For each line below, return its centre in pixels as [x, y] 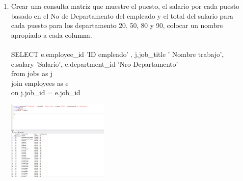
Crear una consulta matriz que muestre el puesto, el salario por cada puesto [125, 6]
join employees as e [40, 83]
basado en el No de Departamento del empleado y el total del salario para [122, 15]
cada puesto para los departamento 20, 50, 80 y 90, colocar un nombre [117, 25]
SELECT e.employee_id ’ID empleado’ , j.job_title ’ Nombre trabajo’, [117, 54]
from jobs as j [32, 73]
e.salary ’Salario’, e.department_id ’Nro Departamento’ [94, 64]
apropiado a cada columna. [52, 35]
